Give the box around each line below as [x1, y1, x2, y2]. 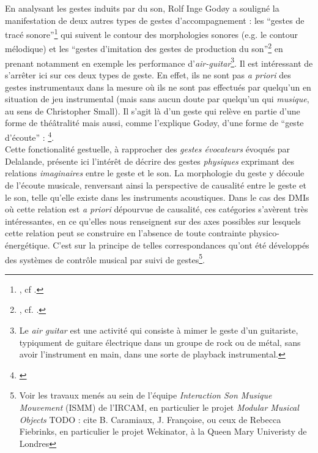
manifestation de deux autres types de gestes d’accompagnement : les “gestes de [5, 13, 305, 26]
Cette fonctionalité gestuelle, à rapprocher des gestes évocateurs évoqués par [5, 143, 290, 155]
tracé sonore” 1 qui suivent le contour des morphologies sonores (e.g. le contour [5, 26, 298, 40]
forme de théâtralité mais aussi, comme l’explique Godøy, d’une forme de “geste [5, 116, 304, 129]
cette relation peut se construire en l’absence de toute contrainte [5, 226, 246, 239]
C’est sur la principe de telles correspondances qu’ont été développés [53, 238, 309, 251]
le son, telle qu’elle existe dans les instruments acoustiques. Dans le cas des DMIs [5, 190, 309, 203]
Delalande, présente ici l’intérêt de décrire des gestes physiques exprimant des [5, 154, 294, 167]
